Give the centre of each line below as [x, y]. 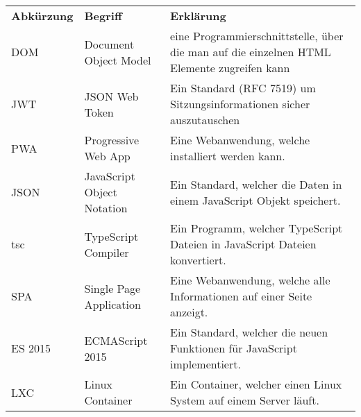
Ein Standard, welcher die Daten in [256, 184]
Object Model [118, 60]
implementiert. [205, 364]
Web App [107, 156]
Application [112, 304]
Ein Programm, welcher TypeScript [257, 228]
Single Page [112, 288]
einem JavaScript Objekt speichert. [255, 200]
